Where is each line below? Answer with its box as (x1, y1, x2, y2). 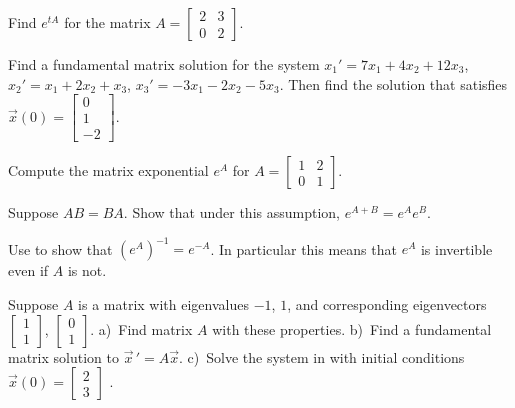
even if (8, 260, 49, 281)
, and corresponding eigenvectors (287, 293, 487, 314)
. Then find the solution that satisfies (279, 73, 508, 94)
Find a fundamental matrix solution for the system (8, 54, 320, 74)
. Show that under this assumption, (123, 202, 340, 223)
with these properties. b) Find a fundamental (212, 318, 492, 339)
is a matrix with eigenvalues (78, 293, 249, 314)
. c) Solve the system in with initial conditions (179, 346, 465, 367)
